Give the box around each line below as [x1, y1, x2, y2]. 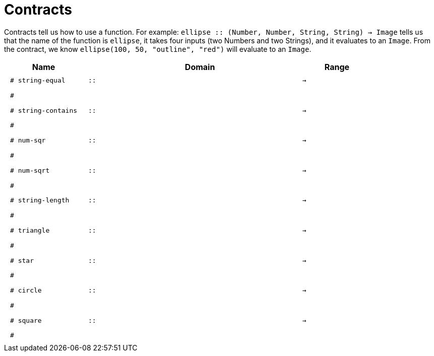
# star [10, 256, 34, 264]
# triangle [10, 226, 50, 234]
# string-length [10, 196, 70, 204]
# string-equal [10, 77, 66, 85]
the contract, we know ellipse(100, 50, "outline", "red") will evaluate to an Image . [4, 44, 312, 53]
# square [10, 316, 42, 324]
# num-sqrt [10, 166, 50, 174]
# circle [10, 287, 42, 295]
